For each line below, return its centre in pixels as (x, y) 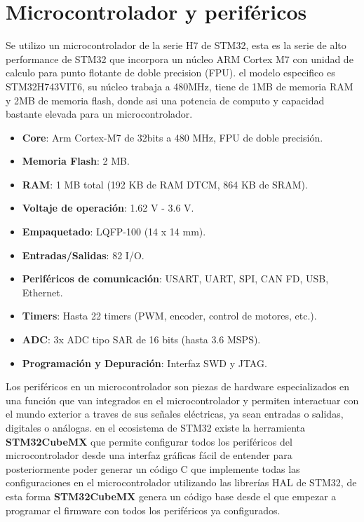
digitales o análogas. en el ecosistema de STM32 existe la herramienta (156, 427)
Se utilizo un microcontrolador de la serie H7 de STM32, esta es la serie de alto (176, 45)
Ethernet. (42, 292)
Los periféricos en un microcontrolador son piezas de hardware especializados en (178, 386)
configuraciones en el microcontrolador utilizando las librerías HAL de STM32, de (181, 482)
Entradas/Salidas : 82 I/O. (83, 255)
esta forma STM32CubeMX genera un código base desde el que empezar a (171, 496)
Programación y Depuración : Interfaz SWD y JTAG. (144, 363)
